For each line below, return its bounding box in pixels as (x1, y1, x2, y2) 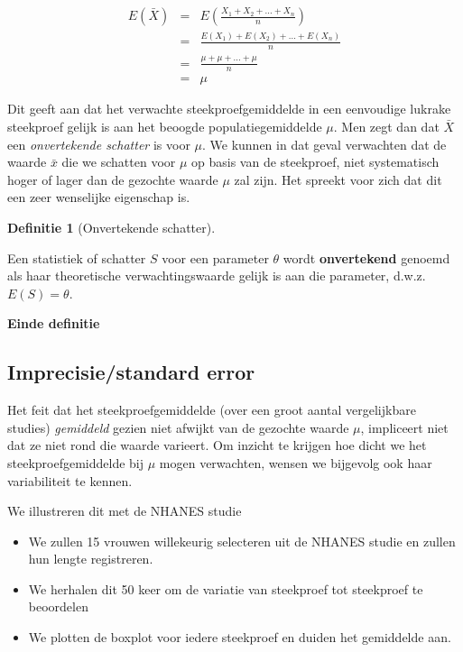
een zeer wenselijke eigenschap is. (7, 188, 190, 207)
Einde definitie (7, 314, 100, 333)
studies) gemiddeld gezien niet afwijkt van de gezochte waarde (7, 418, 349, 436)
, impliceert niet (360, 418, 449, 436)
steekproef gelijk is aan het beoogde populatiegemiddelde (7, 117, 322, 135)
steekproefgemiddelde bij (7, 453, 144, 472)
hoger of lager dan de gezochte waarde (7, 170, 218, 188)
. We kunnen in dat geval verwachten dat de (202, 134, 447, 153)
